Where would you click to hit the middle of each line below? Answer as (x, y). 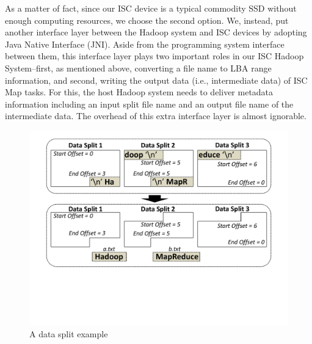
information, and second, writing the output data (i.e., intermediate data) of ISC (156, 80)
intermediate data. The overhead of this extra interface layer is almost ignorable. (156, 116)
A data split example (69, 333)
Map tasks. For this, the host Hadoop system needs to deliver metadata (139, 92)
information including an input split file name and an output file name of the (149, 104)
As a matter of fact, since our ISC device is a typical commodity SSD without (151, 8)
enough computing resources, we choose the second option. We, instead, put (147, 20)
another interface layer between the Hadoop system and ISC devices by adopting (156, 32)
